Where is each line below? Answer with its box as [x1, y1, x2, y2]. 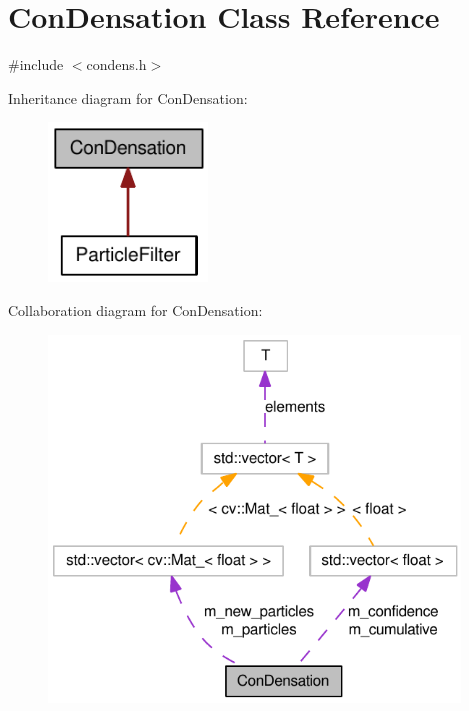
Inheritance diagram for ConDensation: [8, 87, 248, 108]
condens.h [86, 54, 147, 75]
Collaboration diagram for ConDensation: [8, 299, 263, 320]
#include [8, 54, 64, 75]
